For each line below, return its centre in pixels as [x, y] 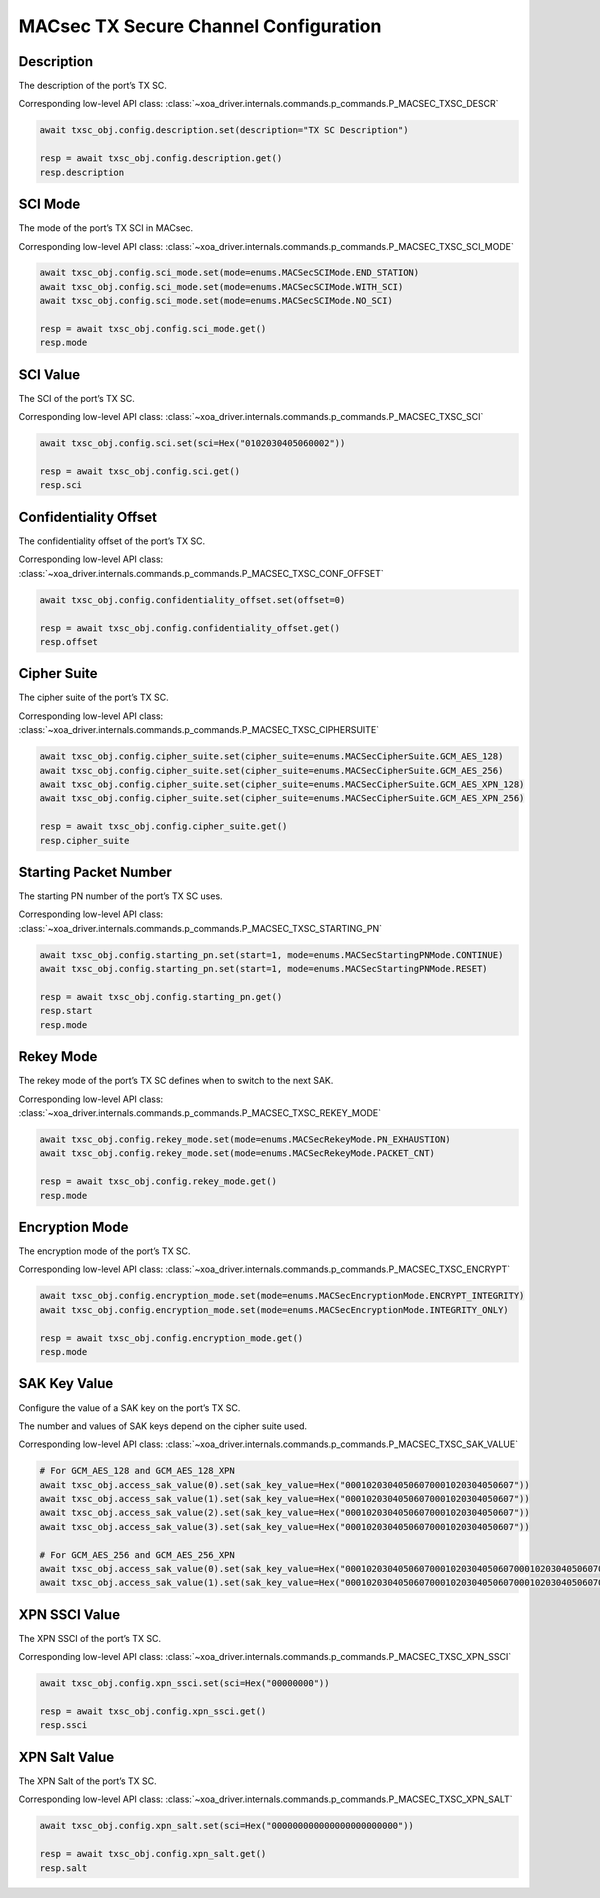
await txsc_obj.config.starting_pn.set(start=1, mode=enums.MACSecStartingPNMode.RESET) [264, 969]
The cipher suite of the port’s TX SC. [93, 697]
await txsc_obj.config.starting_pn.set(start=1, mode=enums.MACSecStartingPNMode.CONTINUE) [271, 954]
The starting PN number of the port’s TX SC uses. [121, 896]
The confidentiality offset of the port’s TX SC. [112, 541]
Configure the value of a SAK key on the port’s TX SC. [129, 1407]
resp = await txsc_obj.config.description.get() [161, 158]
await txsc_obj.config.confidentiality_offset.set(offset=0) [192, 599]
